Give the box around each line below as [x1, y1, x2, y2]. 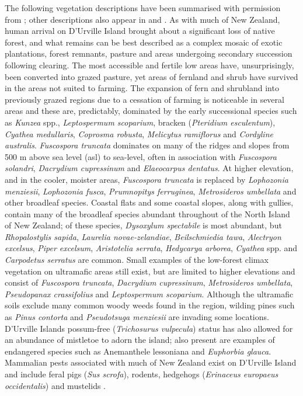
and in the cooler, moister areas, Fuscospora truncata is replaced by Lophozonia [5, 173, 288, 185]
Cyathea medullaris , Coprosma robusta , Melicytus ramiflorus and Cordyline [5, 127, 273, 140]
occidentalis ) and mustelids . [5, 379, 106, 391]
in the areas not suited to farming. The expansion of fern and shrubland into [5, 82, 279, 94]
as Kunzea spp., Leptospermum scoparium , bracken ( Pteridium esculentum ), [5, 116, 276, 128]
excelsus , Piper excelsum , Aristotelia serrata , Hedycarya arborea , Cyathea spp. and [5, 242, 298, 254]
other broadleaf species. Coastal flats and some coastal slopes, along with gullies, [5, 196, 294, 209]
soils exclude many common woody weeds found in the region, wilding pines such [5, 299, 295, 311]
